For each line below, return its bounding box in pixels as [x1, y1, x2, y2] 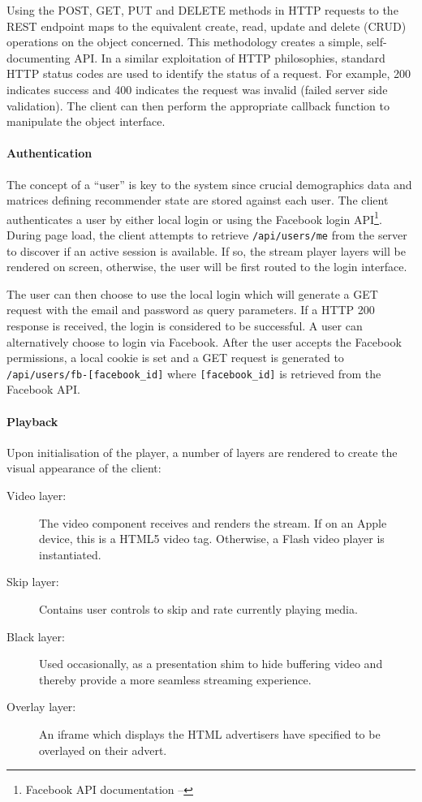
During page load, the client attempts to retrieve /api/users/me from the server [6, 226, 407, 243]
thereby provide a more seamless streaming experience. [39, 670, 312, 688]
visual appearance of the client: [6, 459, 161, 476]
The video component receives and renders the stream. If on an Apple [39, 514, 387, 531]
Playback [6, 412, 58, 429]
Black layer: [6, 627, 65, 645]
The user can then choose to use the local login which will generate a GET [6, 285, 378, 302]
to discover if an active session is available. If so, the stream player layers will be [6, 242, 406, 259]
